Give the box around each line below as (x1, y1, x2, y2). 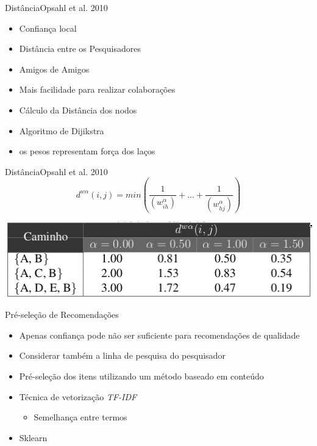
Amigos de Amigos (19, 62, 90, 75)
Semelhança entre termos (34, 411, 127, 423)
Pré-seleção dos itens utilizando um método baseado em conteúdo (19, 369, 264, 382)
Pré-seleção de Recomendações (5, 308, 119, 321)
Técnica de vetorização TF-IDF (19, 390, 137, 403)
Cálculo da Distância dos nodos (19, 103, 137, 116)
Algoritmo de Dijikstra (19, 124, 104, 137)
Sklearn (19, 431, 48, 444)
